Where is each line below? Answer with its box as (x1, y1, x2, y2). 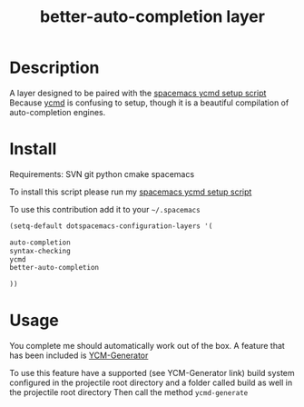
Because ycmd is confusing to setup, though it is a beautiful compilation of (9, 97, 289, 108)
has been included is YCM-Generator (9, 350, 149, 361)
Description (9, 57, 100, 78)
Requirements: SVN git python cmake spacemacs (9, 168, 195, 179)
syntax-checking (9, 246, 71, 255)
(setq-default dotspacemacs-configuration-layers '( (9, 221, 213, 231)
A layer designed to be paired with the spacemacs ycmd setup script (9, 87, 267, 98)
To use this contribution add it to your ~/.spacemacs (9, 203, 201, 214)
